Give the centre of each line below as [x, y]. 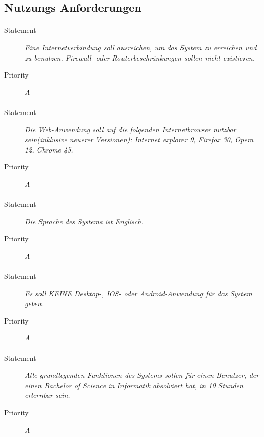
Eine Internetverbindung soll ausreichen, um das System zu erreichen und [141, 47]
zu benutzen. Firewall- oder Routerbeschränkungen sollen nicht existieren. [140, 57]
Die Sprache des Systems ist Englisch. [84, 221]
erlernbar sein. [47, 395]
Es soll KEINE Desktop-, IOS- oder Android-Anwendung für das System [138, 293]
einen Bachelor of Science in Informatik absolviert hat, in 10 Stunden [134, 385]
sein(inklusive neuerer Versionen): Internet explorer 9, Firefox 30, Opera [139, 139]
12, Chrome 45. [49, 149]
